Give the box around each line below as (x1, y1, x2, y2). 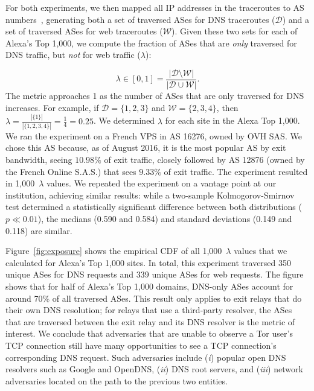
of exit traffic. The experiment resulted (164, 165, 308, 177)
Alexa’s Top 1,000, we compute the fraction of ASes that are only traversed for (5, 36, 297, 49)
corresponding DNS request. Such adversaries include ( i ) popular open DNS (5, 351, 286, 363)
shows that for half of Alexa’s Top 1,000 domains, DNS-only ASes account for (5, 279, 293, 292)
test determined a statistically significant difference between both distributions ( (5, 200, 302, 213)
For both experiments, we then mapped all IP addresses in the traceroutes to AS (5, 1, 304, 13)
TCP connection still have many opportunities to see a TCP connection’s (5, 339, 277, 351)
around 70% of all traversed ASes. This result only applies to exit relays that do (5, 291, 302, 304)
